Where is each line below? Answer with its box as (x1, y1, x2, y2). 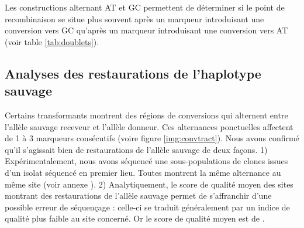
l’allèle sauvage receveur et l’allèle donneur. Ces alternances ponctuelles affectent (5, 120, 293, 132)
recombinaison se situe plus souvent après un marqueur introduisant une (5, 12, 264, 25)
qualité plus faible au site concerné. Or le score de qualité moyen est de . (5, 212, 265, 224)
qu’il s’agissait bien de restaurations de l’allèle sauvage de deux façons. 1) (5, 143, 268, 155)
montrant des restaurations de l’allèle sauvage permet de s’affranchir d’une (5, 189, 272, 202)
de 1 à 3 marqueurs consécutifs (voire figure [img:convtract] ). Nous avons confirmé (5, 132, 299, 144)
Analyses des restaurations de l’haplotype (5, 64, 261, 82)
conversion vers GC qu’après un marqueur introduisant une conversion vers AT (5, 24, 288, 36)
